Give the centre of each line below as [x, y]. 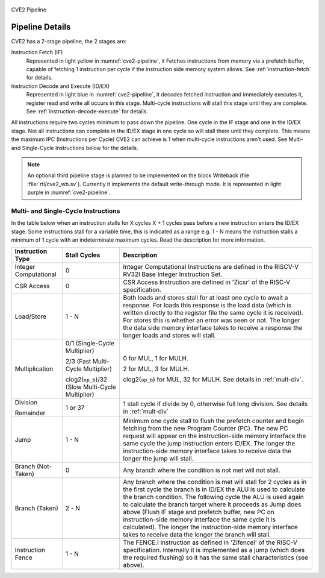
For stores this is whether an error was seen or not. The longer [212, 321]
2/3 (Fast [78, 362]
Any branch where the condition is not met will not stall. [202, 470]
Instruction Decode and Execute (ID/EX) [60, 86]
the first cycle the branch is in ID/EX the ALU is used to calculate [214, 489]
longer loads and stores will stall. [169, 336]
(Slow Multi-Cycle [91, 387]
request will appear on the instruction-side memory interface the [215, 436]
